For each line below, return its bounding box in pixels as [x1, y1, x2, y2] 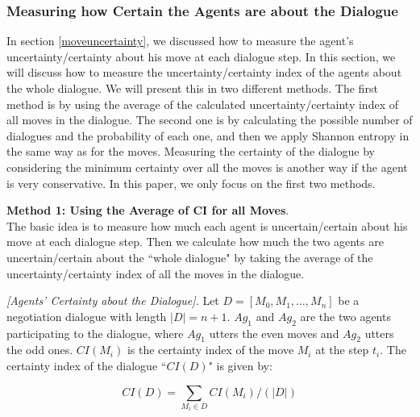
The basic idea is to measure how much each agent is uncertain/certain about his [6, 217, 408, 234]
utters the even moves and [209, 324, 339, 341]
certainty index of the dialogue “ [6, 357, 167, 373]
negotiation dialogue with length [6, 307, 167, 324]
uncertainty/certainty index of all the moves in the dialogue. [6, 265, 305, 281]
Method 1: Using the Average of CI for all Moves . [6, 202, 289, 219]
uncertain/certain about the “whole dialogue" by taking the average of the [6, 248, 373, 265]
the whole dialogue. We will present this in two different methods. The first [6, 80, 378, 96]
